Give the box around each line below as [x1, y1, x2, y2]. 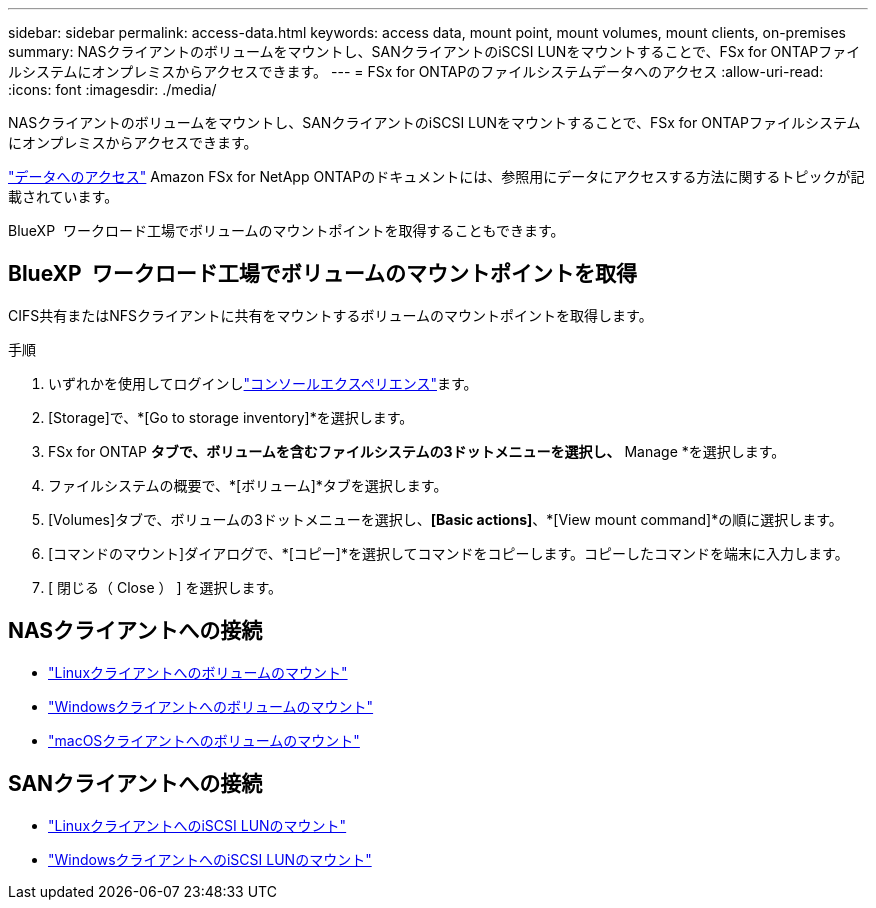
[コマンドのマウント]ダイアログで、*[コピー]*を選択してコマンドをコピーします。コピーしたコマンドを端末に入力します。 [48, 544, 849, 562]
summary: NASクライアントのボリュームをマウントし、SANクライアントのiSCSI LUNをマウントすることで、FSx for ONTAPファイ [8, 43, 861, 60]
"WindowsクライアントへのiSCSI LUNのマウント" [48, 850, 372, 868]
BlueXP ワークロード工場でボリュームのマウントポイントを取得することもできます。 [8, 222, 565, 239]
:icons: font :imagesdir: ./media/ [8, 81, 217, 98]
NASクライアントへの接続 [8, 618, 263, 644]
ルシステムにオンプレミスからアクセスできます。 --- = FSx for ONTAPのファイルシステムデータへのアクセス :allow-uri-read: [8, 63, 824, 80]
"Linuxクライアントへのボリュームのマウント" [48, 663, 348, 681]
